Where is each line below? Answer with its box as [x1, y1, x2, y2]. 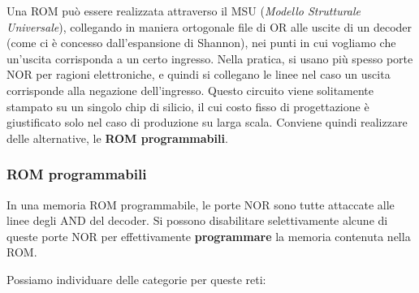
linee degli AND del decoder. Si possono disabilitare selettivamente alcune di [6, 212, 388, 229]
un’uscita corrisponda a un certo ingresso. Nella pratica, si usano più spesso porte [6, 50, 413, 67]
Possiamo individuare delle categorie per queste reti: [6, 270, 266, 287]
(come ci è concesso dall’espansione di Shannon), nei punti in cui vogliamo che [6, 34, 396, 51]
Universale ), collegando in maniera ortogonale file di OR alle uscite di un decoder [6, 18, 413, 35]
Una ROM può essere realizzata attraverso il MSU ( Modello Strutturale [6, 2, 361, 19]
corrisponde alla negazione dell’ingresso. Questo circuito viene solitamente [6, 81, 374, 98]
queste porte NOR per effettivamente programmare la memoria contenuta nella [6, 227, 411, 244]
